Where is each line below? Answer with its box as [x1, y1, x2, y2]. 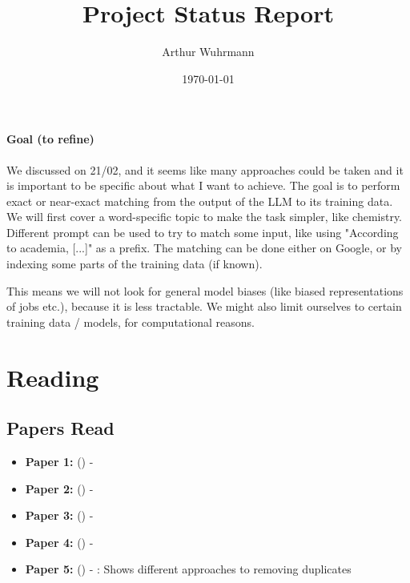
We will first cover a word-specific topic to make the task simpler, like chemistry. [6, 208, 403, 225]
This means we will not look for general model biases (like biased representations [6, 282, 404, 299]
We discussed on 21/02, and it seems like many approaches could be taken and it [6, 161, 404, 178]
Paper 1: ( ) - [25, 453, 94, 470]
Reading [6, 360, 99, 393]
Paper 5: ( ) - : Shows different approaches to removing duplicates [25, 561, 352, 577]
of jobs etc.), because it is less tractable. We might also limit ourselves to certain [6, 298, 402, 315]
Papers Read [6, 416, 115, 440]
